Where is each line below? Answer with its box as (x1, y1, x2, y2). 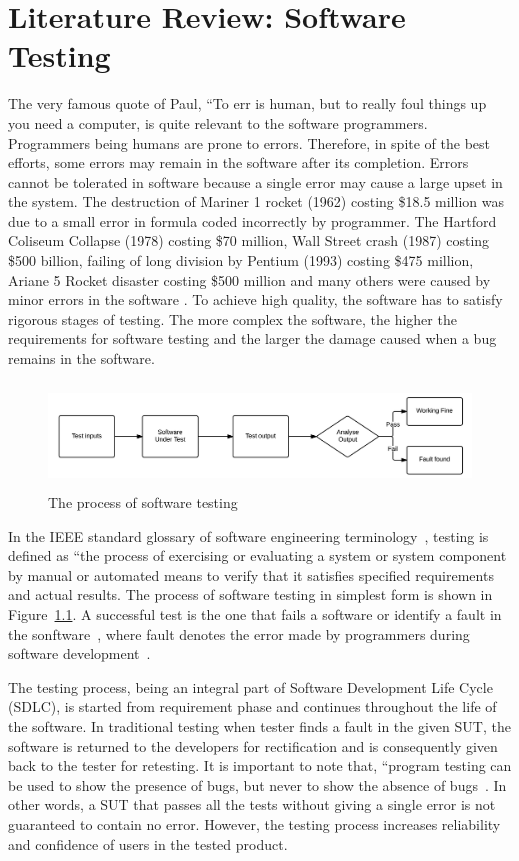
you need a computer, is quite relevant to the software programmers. (8, 112, 428, 133)
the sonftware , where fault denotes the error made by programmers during (8, 623, 470, 644)
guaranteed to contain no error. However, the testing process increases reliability (8, 813, 501, 834)
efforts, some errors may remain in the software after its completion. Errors (8, 152, 469, 173)
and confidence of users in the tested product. (8, 833, 288, 854)
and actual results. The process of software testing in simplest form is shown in (8, 584, 493, 605)
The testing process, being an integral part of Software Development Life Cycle (8, 676, 493, 697)
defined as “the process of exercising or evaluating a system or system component (8, 545, 507, 566)
